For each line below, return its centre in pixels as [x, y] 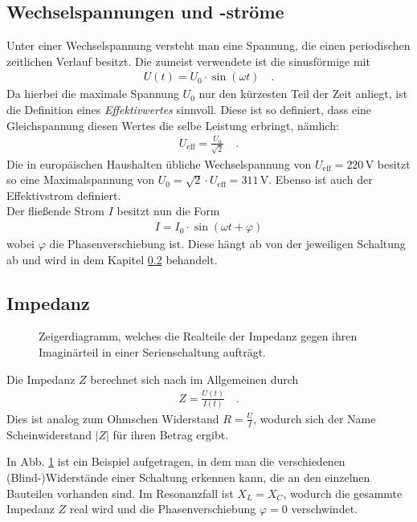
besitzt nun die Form [168, 211]
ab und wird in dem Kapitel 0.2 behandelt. [112, 259]
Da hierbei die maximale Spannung [93, 94]
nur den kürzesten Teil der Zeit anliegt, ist [303, 94]
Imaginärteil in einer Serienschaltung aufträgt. [152, 352]
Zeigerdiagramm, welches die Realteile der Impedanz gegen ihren [198, 336]
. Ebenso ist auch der [321, 179]
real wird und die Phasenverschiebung [163, 509]
